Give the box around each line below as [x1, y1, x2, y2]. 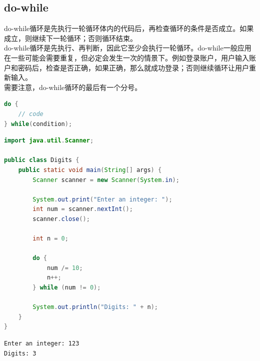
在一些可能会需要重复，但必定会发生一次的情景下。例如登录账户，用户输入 [4, 52, 249, 62]
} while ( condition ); [4, 120, 72, 127]
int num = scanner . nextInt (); [32, 205, 133, 213]
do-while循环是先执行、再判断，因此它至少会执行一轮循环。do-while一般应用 [4, 42, 251, 53]
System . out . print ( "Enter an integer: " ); [32, 195, 172, 203]
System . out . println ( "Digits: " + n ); [32, 303, 158, 311]
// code [18, 110, 43, 117]
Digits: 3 [4, 349, 36, 357]
